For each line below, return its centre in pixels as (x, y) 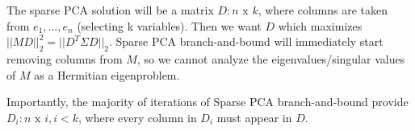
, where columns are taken (323, 10)
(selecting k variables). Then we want (169, 25)
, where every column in (138, 117)
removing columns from (65, 58)
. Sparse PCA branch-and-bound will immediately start (246, 41)
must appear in (254, 117)
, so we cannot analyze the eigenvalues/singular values (271, 58)
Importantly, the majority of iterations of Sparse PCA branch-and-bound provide (207, 102)
